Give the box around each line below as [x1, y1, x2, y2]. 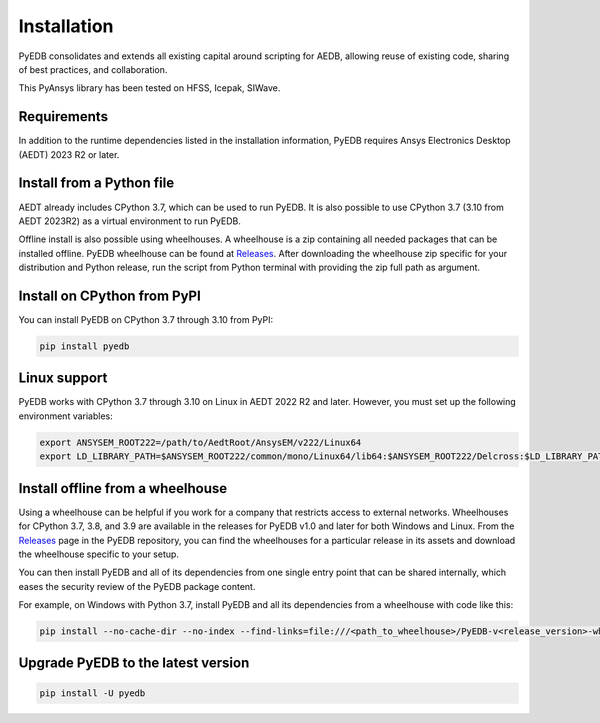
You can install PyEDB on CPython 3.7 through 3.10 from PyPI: [18, 314, 274, 325]
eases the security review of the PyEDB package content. [18, 580, 256, 592]
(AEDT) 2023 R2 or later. [18, 148, 120, 160]
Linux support [18, 370, 108, 387]
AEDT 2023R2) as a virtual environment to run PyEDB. [18, 215, 242, 227]
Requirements [18, 108, 109, 125]
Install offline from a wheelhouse [18, 480, 228, 497]
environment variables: [18, 410, 114, 422]
